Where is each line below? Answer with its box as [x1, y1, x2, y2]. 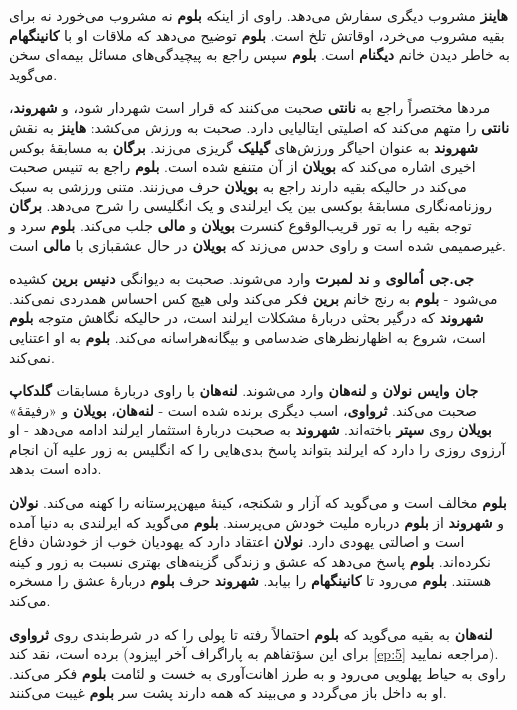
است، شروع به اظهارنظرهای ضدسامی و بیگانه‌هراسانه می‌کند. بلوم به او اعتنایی [9, 326, 486, 347]
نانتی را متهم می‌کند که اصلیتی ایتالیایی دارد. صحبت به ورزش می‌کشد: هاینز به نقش [9, 116, 510, 137]
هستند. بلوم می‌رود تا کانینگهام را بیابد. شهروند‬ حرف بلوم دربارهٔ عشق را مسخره [9, 570, 492, 591]
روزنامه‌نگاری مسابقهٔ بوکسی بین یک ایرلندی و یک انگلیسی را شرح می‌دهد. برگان [9, 195, 492, 216]
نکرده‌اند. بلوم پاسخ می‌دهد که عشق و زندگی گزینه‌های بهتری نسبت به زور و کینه [9, 550, 491, 571]
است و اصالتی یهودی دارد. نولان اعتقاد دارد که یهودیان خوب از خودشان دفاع [9, 531, 465, 552]
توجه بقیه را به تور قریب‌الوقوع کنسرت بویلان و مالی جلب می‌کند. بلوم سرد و [9, 214, 472, 235]
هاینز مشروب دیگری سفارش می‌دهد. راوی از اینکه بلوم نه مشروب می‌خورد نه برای [9, 5, 508, 25]
